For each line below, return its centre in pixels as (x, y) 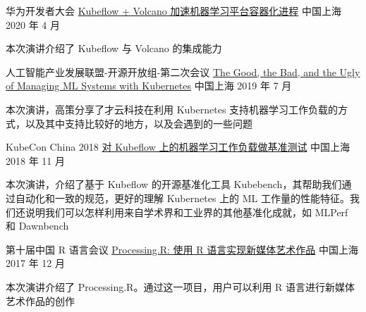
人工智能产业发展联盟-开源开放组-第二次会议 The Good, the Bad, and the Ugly (183, 71)
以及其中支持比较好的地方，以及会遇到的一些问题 (139, 123)
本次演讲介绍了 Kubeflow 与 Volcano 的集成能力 (114, 48)
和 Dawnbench (37, 226)
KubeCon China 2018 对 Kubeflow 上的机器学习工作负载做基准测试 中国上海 (178, 147)
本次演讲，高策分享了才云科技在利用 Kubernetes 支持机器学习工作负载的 (172, 109)
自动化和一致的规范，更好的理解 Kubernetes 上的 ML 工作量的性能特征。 (182, 198)
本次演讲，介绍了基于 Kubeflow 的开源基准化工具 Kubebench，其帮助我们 (174, 184)
